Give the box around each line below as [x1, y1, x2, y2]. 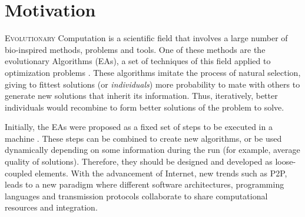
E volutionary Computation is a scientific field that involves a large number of [5, 32, 288, 44]
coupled [5, 166, 32, 179]
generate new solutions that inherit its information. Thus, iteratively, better [5, 89, 278, 102]
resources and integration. [5, 201, 98, 213]
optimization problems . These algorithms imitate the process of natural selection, [5, 66, 301, 78]
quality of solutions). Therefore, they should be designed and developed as [5, 155, 273, 168]
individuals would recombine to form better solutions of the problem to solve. [5, 101, 284, 113]
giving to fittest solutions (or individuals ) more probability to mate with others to [5, 78, 300, 90]
